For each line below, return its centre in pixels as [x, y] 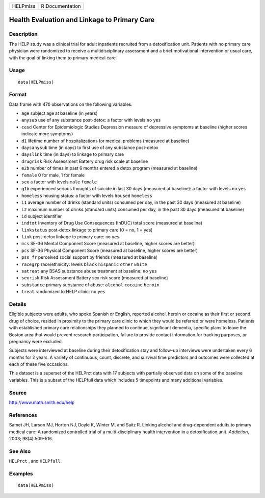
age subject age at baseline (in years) [59, 113]
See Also [20, 451]
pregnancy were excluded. [36, 341]
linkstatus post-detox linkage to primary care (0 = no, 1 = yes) [87, 230]
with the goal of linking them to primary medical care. [63, 58]
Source [18, 393]
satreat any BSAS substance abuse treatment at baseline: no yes [89, 271]
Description [23, 34]
